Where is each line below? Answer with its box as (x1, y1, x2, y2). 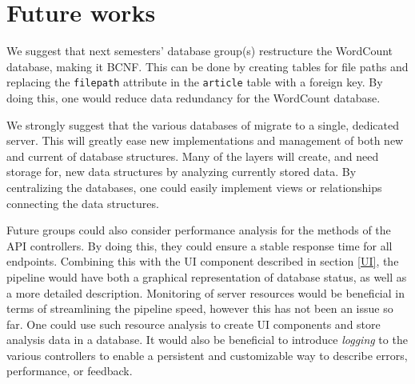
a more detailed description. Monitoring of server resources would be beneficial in (6, 284, 405, 301)
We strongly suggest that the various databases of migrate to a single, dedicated (6, 116, 400, 133)
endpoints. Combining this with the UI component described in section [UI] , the (6, 253, 399, 270)
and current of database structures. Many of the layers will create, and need (6, 147, 379, 164)
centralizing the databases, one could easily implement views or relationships (6, 178, 382, 195)
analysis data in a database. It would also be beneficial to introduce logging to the (6, 331, 408, 348)
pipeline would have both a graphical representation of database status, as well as (6, 268, 407, 285)
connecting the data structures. (6, 194, 159, 211)
